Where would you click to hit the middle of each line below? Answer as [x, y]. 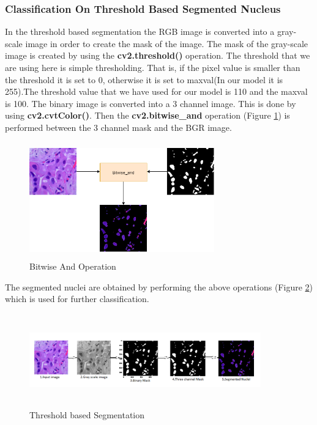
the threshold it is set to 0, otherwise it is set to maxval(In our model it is [144, 79]
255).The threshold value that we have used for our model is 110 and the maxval [156, 91]
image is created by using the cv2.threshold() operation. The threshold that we [158, 55]
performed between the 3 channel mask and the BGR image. [118, 127]
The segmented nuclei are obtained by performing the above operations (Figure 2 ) [159, 286]
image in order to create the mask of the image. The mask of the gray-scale [167, 43]
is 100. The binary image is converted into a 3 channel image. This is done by [151, 103]
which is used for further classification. [77, 299]
